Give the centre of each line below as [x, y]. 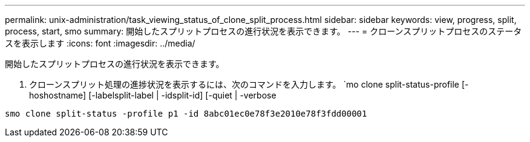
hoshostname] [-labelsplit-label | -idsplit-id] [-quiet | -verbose [153, 95]
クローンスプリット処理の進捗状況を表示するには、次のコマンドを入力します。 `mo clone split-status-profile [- [249, 84]
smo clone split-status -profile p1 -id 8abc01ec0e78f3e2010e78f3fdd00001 [186, 114]
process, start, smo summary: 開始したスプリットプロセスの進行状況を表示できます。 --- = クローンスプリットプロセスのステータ [263, 31]
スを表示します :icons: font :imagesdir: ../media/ [100, 43]
